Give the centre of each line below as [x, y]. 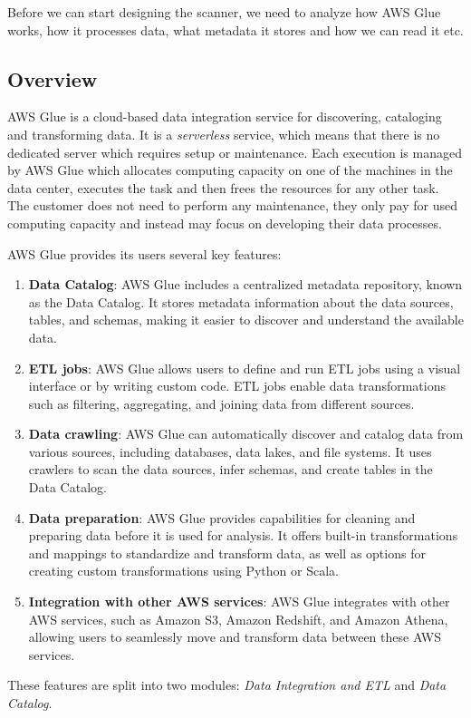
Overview [53, 78]
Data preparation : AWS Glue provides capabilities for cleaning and [222, 517]
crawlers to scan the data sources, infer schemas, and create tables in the [231, 469]
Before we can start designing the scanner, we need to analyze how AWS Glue [224, 12]
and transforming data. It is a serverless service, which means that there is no [224, 134]
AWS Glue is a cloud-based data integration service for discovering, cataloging [225, 116]
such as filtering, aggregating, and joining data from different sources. [221, 403]
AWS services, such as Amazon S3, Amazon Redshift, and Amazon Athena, [238, 619]
